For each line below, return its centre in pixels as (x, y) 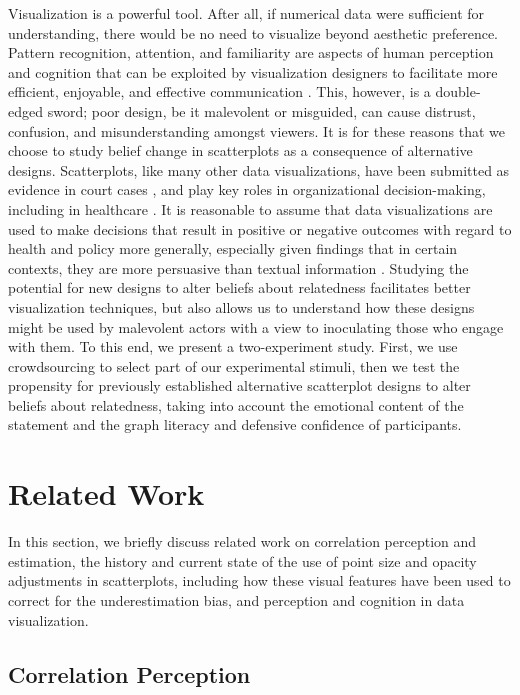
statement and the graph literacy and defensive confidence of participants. (235, 424)
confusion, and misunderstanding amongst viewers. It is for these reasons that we (257, 130)
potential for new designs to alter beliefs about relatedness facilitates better (239, 287)
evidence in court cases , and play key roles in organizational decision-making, (247, 189)
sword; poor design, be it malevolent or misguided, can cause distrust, (261, 110)
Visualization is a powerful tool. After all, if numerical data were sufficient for (246, 13)
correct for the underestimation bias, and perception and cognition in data (236, 599)
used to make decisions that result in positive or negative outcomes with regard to (260, 228)
